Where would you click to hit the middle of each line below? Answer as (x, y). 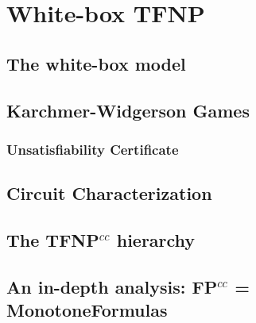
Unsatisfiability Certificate (93, 149)
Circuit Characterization (109, 193)
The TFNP (53, 239)
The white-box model (96, 63)
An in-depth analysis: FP (112, 286)
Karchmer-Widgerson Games (128, 110)
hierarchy (156, 239)
